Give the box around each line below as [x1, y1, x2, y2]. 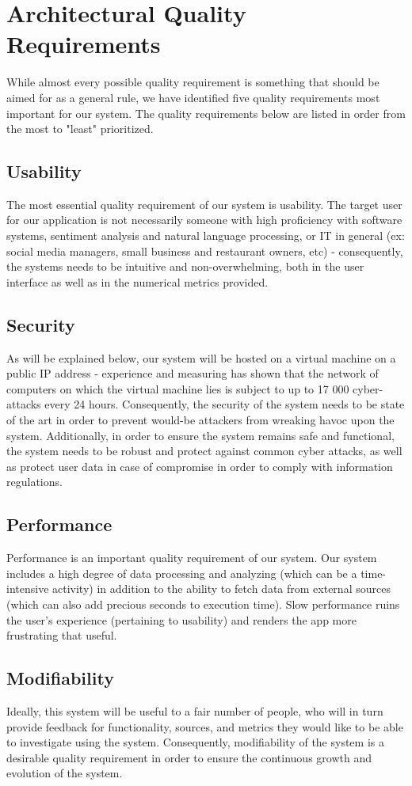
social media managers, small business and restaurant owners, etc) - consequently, [6, 242, 403, 259]
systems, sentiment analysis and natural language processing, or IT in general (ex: [6, 227, 405, 244]
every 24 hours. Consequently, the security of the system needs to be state [44, 396, 405, 412]
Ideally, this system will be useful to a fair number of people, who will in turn [6, 702, 383, 719]
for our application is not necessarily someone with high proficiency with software [6, 211, 402, 228]
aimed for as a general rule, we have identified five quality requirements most [6, 89, 380, 105]
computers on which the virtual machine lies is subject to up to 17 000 [6, 380, 349, 397]
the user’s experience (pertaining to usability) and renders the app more [6, 611, 357, 628]
